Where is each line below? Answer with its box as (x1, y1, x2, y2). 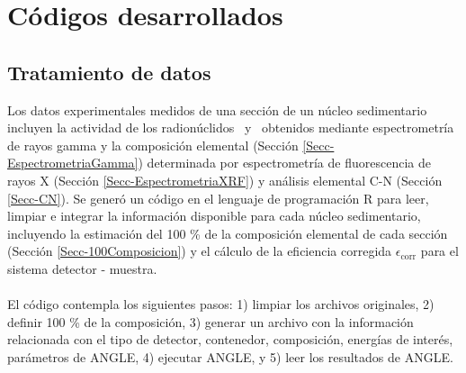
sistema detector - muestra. (7, 259, 157, 277)
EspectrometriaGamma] (7, 153, 139, 172)
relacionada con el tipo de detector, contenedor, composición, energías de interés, (7, 330, 453, 349)
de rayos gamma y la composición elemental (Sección (7, 135, 299, 154)
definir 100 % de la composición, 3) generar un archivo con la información (7, 312, 414, 331)
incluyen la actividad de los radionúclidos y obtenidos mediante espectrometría (7, 118, 454, 137)
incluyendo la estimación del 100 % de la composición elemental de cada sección (7, 223, 448, 242)
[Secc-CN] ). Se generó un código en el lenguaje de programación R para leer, (7, 188, 429, 207)
